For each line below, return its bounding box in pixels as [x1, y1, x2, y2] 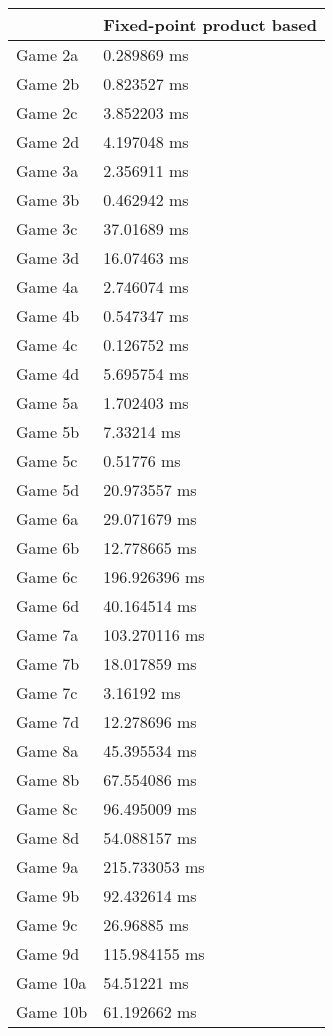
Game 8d [16, 826, 80, 849]
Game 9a [16, 855, 79, 878]
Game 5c [16, 449, 78, 472]
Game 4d [16, 362, 80, 385]
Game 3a [16, 159, 79, 182]
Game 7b [16, 652, 80, 675]
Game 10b [16, 1000, 88, 1023]
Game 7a [16, 623, 79, 646]
